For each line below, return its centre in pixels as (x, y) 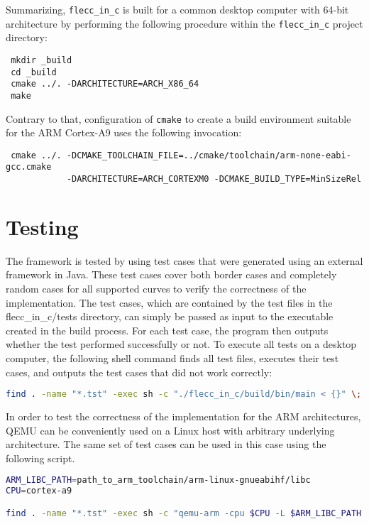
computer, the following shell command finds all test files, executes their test (172, 358)
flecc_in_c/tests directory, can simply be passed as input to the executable (170, 316)
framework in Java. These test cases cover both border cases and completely (171, 274)
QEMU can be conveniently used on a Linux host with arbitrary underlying (170, 430)
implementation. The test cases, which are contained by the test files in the (169, 302)
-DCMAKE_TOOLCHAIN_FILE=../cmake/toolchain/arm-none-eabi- (209, 155)
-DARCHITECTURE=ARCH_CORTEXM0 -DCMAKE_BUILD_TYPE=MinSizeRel (214, 179)
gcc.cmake (29, 167)
